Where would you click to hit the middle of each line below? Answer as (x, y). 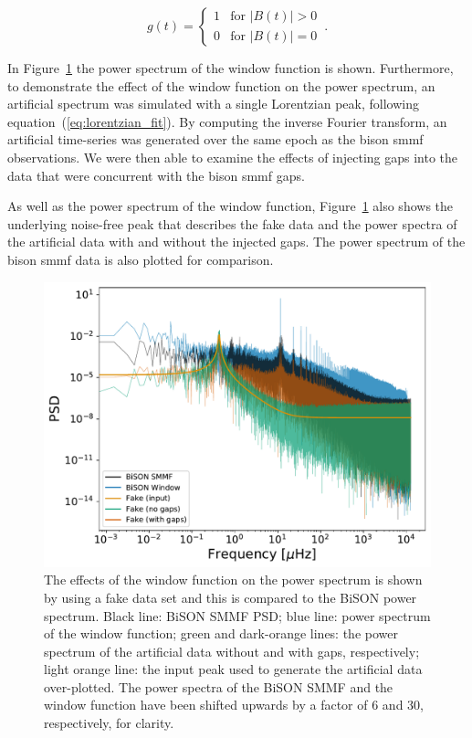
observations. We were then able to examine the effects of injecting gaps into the (233, 157)
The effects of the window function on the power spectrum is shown (233, 580)
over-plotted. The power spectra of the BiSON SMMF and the (219, 686)
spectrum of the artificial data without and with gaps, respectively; (232, 651)
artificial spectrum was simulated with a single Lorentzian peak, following (213, 104)
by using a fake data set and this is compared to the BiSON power (231, 597)
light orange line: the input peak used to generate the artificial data (233, 669)
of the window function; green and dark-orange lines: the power (221, 633)
